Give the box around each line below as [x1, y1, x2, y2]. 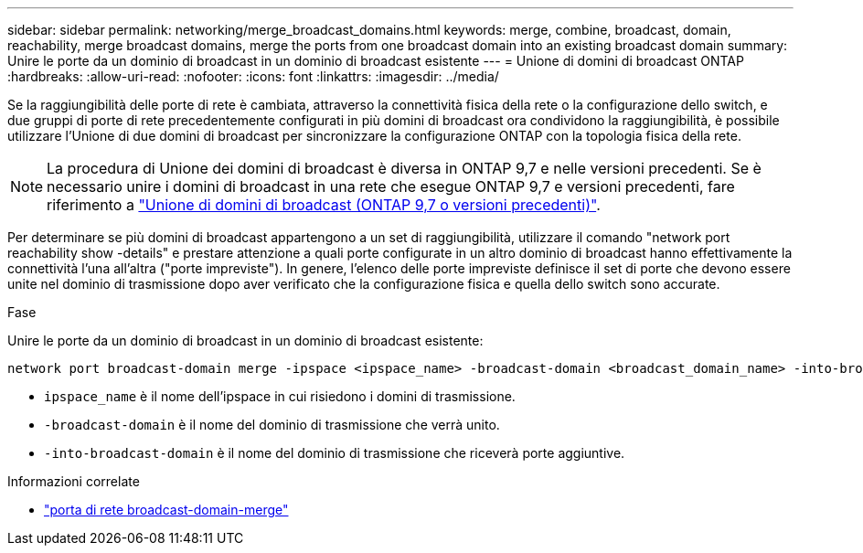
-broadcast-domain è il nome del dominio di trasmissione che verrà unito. [44, 417, 500, 432]
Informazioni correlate [7, 473, 140, 489]
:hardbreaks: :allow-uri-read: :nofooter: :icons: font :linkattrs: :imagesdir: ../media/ [7, 69, 499, 84]
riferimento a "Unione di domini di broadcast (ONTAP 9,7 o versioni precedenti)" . [47, 196, 601, 214]
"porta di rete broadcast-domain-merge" [44, 502, 289, 517]
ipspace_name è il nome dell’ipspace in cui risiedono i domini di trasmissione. [44, 388, 516, 404]
